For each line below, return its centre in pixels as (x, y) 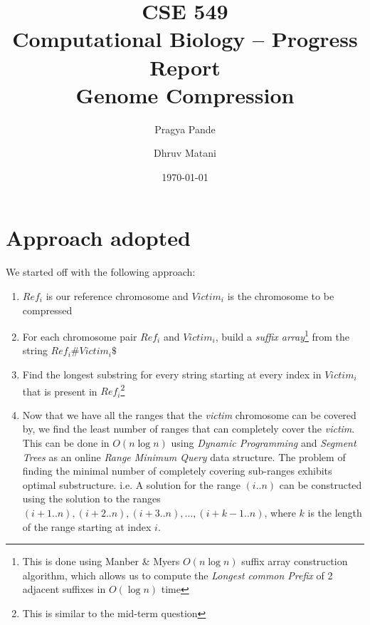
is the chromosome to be (281, 296)
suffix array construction (295, 561)
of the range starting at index (87, 526)
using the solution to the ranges (91, 499)
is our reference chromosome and (117, 296)
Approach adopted (98, 238)
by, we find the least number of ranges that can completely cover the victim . (189, 429)
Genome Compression (185, 94)
